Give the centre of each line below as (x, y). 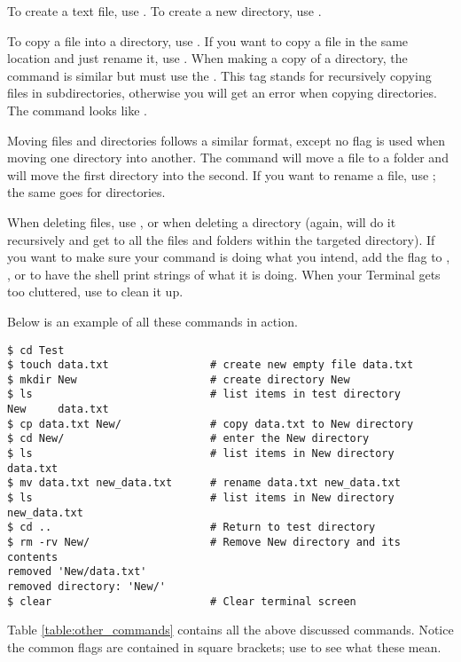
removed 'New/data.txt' (77, 572)
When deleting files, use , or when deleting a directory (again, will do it (202, 221)
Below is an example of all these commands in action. (152, 321)
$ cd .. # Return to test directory (191, 528)
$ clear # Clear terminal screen (182, 601)
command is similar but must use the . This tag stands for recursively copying (219, 75)
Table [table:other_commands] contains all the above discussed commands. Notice (230, 630)
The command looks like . (77, 110)
